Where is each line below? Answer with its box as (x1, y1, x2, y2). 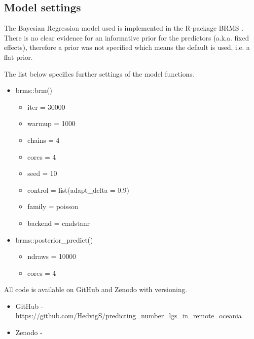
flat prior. (4, 51, 33, 62)
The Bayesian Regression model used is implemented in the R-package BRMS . (4, 23, 244, 33)
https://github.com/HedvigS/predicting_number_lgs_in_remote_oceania (15, 310, 242, 321)
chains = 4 (27, 134, 60, 145)
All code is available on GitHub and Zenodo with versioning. (4, 284, 187, 295)
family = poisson (27, 201, 78, 212)
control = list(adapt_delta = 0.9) (27, 184, 129, 195)
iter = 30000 (27, 101, 65, 112)
